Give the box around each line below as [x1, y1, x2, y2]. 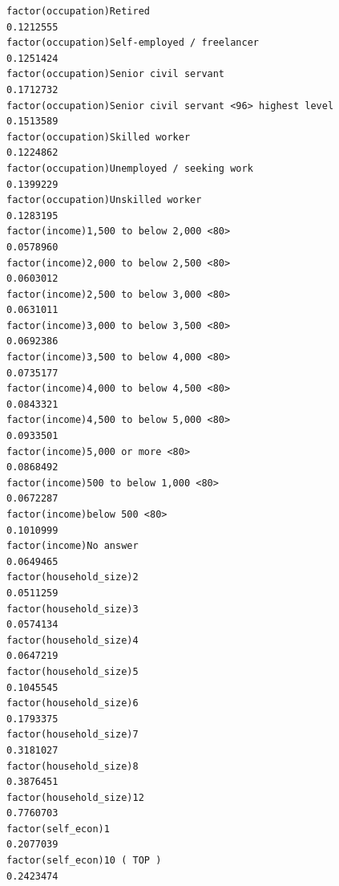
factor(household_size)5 [6, 665, 139, 677]
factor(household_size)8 [6, 760, 139, 772]
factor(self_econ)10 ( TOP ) [6, 855, 162, 867]
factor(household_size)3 [6, 603, 139, 615]
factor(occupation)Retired [6, 6, 150, 17]
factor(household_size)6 [6, 697, 139, 709]
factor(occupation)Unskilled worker [6, 194, 202, 206]
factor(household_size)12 [6, 791, 144, 803]
